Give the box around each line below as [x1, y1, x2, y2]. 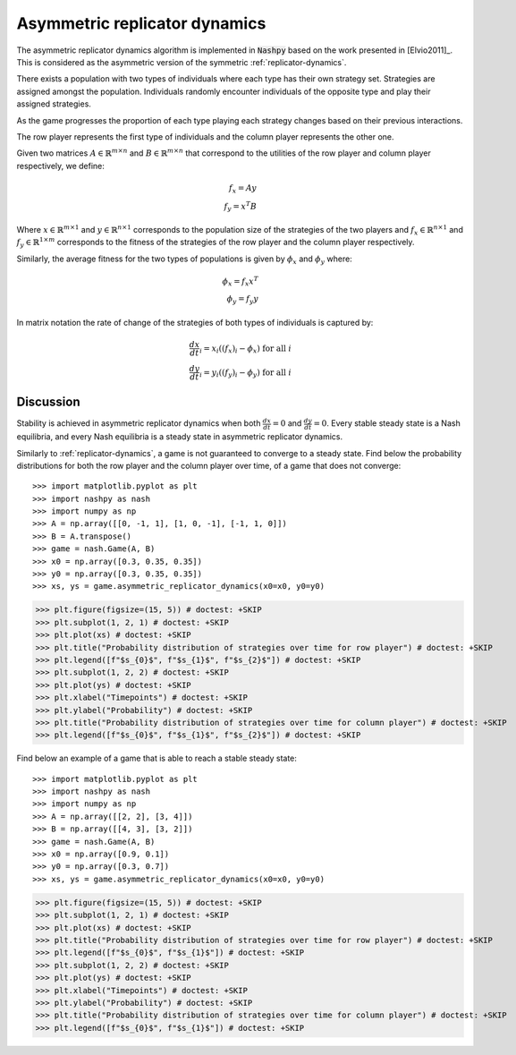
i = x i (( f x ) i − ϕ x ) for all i [199, 343, 292, 355]
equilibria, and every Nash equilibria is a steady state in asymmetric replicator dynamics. [16, 431, 343, 442]
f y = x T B [224, 200, 258, 214]
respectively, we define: [16, 160, 105, 171]
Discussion [16, 395, 80, 410]
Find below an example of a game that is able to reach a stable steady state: [16, 753, 297, 764]
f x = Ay [228, 183, 258, 195]
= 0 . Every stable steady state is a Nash [313, 418, 461, 429]
